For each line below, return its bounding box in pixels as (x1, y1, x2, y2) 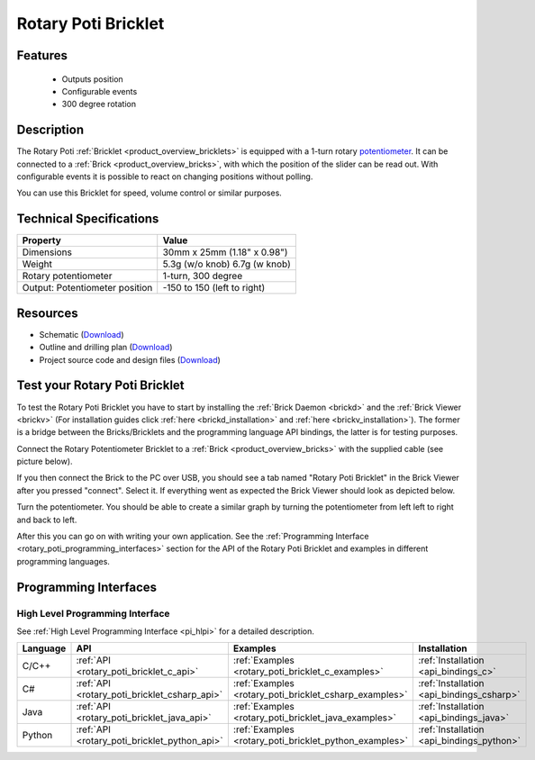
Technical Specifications (16, 212, 159, 227)
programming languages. (16, 556, 110, 566)
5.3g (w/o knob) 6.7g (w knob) (162, 258, 292, 270)
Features (16, 48, 68, 63)
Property (22, 234, 62, 247)
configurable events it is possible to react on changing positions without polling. (16, 171, 313, 182)
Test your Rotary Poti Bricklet (16, 378, 185, 394)
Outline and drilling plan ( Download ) (39, 342, 173, 353)
